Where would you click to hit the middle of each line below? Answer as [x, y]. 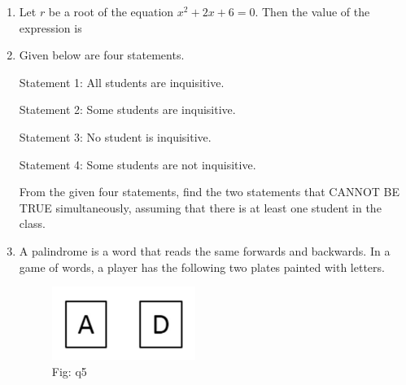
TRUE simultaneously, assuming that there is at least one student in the [200, 207]
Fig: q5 [69, 371]
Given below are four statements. [102, 55]
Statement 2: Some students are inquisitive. [127, 109]
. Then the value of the [312, 11]
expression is [50, 27]
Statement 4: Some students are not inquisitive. [138, 164]
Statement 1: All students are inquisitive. [122, 82]
